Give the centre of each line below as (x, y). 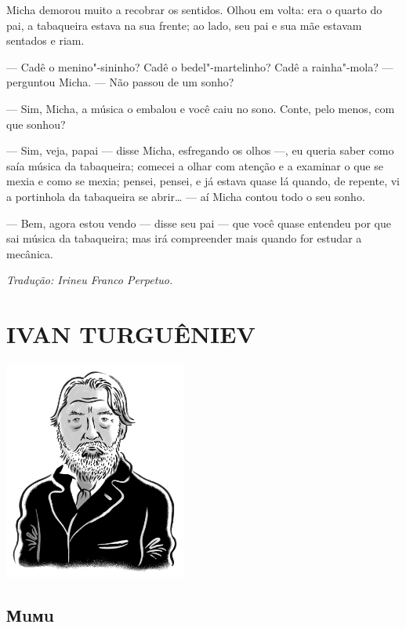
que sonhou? (36, 124)
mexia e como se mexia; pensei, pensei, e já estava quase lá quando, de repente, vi (203, 181)
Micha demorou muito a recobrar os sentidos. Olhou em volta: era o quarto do (194, 9)
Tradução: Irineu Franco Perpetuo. (90, 280)
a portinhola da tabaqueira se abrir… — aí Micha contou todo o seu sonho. (186, 196)
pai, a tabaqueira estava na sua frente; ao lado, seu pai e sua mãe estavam (184, 25)
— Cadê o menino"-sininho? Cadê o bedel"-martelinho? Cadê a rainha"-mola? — (200, 66)
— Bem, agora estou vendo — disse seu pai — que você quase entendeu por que (199, 223)
